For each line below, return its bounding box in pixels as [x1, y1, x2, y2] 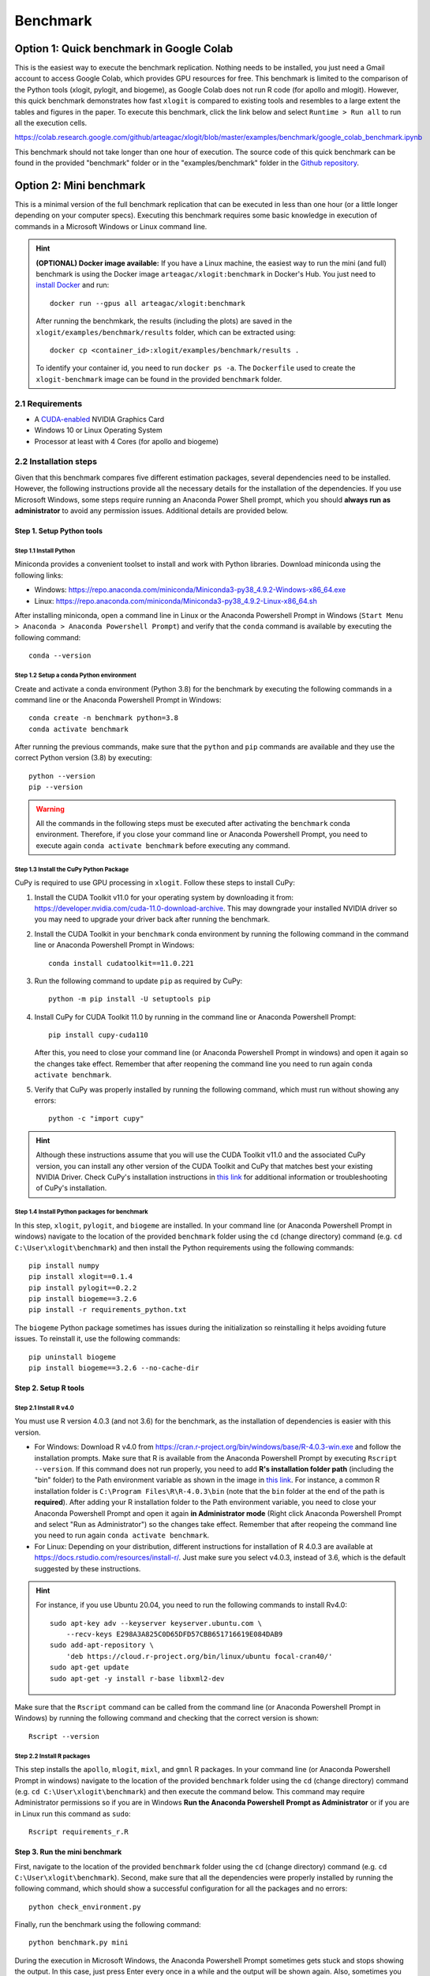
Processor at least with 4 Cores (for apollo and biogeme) [34, 436, 219, 446]
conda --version [28, 651, 92, 660]
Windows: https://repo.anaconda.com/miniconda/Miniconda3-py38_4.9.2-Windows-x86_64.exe [34, 585, 346, 594]
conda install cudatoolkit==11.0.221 [48, 959, 195, 967]
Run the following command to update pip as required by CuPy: [34, 976, 243, 986]
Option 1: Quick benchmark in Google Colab [14, 42, 234, 55]
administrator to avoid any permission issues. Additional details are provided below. [14, 506, 288, 515]
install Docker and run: [36, 281, 110, 290]
